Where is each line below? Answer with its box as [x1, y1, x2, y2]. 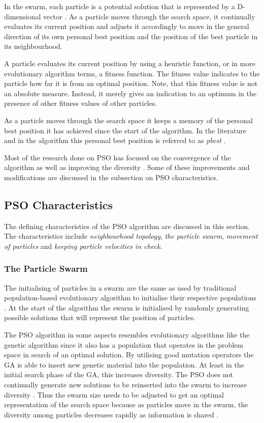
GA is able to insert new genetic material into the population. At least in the [4, 359, 244, 370]
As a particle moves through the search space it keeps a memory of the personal [4, 115, 253, 125]
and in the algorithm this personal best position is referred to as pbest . [4, 135, 226, 146]
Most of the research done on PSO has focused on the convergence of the [4, 152, 231, 162]
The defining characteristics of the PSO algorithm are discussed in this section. [4, 220, 250, 231]
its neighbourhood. [4, 41, 62, 51]
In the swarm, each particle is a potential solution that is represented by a [4, 1, 235, 11]
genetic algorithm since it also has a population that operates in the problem [4, 339, 243, 350]
